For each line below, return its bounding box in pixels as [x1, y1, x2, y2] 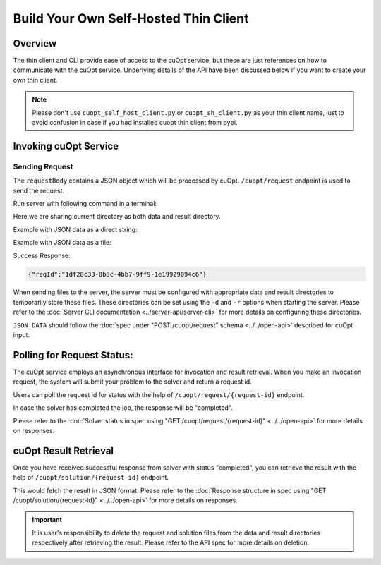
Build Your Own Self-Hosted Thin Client [13, 11, 249, 26]
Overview [13, 37, 57, 49]
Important [32, 516, 63, 524]
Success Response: [13, 251, 71, 260]
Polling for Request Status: [13, 349, 133, 361]
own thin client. [13, 75, 58, 84]
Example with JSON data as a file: [13, 238, 112, 247]
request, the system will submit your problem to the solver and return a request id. [13, 377, 252, 386]
